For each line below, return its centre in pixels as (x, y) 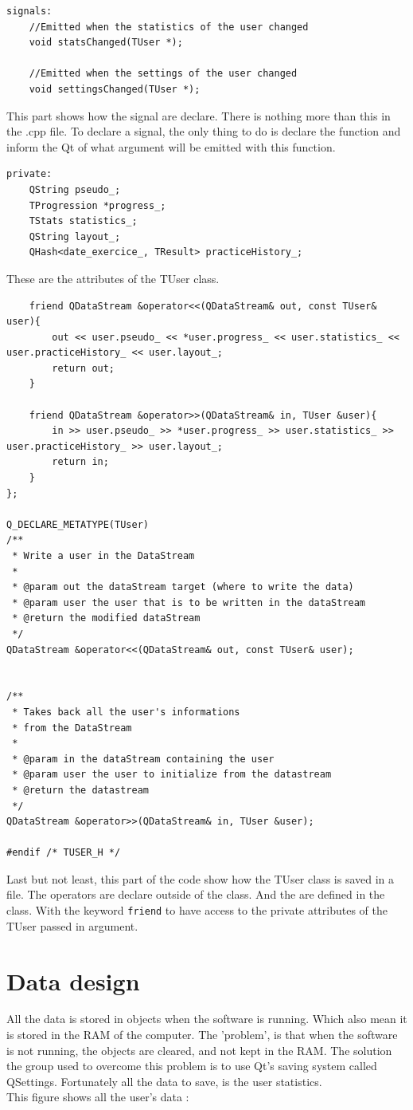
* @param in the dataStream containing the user (143, 759)
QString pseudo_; (75, 189)
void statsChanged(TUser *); (106, 43)
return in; (80, 462)
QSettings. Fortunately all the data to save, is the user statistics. (164, 1081)
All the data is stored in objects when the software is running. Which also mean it (207, 1019)
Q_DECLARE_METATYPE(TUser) (78, 524)
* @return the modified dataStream (106, 618)
